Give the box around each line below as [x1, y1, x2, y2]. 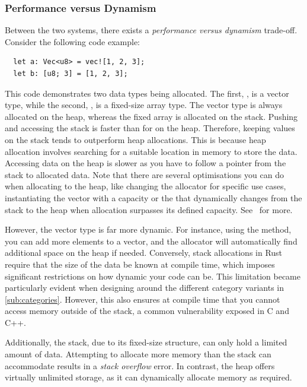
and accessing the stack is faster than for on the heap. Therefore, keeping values [5, 122, 295, 134]
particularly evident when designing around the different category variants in [5, 281, 284, 294]
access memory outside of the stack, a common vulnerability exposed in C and [5, 304, 289, 317]
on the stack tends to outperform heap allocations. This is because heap [5, 133, 266, 145]
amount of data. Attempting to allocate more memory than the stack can [5, 348, 271, 360]
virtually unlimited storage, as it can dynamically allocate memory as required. [5, 371, 292, 383]
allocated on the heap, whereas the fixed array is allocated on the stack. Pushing [5, 110, 298, 122]
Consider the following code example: [5, 35, 140, 47]
